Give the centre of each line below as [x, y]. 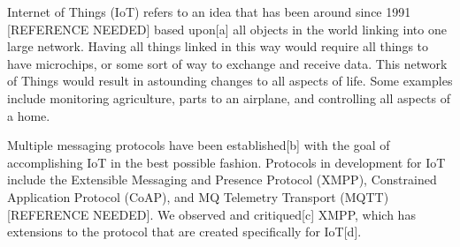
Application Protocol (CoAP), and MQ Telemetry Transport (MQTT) [198, 196]
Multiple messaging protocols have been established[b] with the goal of [199, 145]
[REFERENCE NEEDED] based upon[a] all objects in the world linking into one [227, 29]
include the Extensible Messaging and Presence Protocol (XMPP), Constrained [222, 180]
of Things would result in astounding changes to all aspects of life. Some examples [230, 81]
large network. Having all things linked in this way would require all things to [218, 46]
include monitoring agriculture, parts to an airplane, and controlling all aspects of [229, 97]
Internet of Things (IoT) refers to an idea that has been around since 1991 [209, 11]
